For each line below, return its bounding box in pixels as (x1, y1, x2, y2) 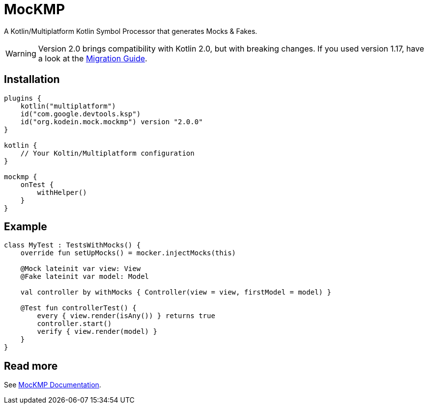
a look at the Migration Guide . (38, 53, 147, 63)
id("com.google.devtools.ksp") (20, 109, 141, 118)
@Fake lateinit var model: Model (20, 272, 149, 281)
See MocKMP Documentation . (4, 381, 101, 389)
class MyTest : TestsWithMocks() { (4, 241, 141, 249)
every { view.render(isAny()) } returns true (37, 312, 215, 320)
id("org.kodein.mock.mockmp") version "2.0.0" (20, 117, 203, 126)
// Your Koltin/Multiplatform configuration (20, 149, 195, 157)
